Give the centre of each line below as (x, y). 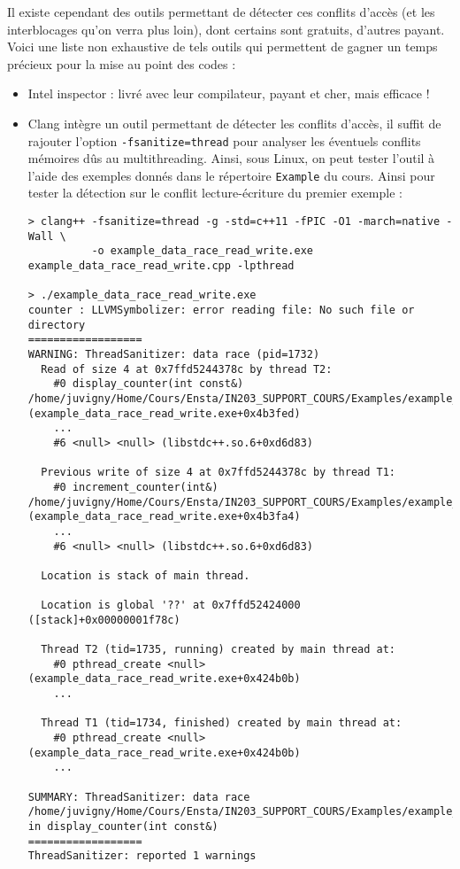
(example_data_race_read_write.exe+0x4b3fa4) (164, 517)
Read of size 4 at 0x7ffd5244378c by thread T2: (187, 369)
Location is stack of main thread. (146, 575)
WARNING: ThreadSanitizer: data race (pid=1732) (174, 354)
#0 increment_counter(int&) (136, 487)
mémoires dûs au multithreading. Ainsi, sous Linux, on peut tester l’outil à (231, 158)
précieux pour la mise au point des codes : (122, 63)
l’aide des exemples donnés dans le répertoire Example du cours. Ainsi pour (231, 175)
